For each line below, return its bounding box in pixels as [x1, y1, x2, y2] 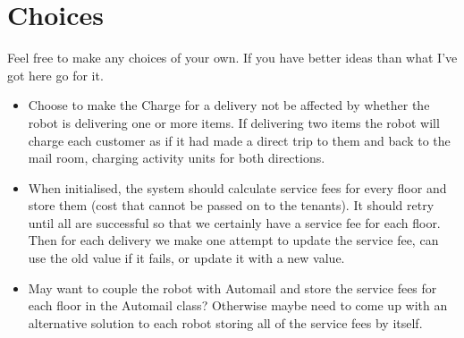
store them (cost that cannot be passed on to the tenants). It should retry [28, 196, 434, 215]
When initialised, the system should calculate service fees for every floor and [28, 178, 447, 197]
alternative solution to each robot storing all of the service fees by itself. [28, 313, 423, 332]
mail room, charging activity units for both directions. [28, 148, 325, 167]
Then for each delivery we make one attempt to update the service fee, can [28, 231, 439, 249]
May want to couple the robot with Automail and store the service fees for [28, 278, 437, 297]
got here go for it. [7, 65, 104, 84]
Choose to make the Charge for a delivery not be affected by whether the [28, 96, 430, 114]
